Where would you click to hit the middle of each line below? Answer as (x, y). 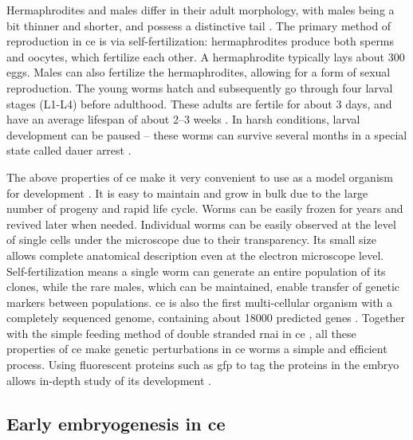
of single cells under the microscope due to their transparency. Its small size (191, 240)
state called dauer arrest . (69, 150)
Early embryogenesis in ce (116, 423)
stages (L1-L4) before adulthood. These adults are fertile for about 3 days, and (199, 103)
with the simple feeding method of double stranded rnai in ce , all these (181, 333)
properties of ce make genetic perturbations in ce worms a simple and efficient (197, 349)
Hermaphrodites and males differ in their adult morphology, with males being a (201, 10)
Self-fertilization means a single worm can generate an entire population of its (196, 271)
